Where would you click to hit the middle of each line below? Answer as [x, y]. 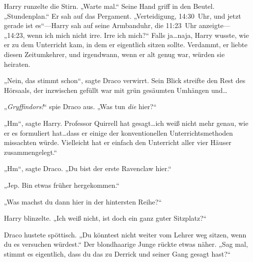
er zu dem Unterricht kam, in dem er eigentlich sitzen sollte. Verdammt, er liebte [126, 44]
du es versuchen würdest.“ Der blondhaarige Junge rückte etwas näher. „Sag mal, [126, 244]
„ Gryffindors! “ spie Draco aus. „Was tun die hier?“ [80, 106]
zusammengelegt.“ [31, 152]
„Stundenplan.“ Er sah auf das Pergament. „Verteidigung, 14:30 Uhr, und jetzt [123, 15]
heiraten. [17, 64]
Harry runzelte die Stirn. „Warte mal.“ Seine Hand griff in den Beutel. [109, 6]
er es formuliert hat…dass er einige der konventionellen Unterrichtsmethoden [119, 132]
